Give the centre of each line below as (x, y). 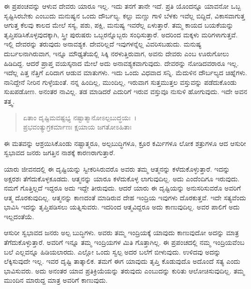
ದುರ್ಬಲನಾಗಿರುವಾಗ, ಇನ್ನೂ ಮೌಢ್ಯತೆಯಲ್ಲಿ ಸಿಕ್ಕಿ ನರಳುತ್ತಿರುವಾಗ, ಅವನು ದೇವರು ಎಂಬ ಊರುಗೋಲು (117, 53)
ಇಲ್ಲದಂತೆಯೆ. (19, 216)
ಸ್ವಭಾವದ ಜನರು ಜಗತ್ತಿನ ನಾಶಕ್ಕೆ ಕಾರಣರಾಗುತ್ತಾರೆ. (59, 153)
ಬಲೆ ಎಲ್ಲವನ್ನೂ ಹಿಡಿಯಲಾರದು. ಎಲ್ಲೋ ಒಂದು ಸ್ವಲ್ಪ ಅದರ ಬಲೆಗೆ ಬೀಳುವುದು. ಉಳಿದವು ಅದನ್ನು (112, 251)
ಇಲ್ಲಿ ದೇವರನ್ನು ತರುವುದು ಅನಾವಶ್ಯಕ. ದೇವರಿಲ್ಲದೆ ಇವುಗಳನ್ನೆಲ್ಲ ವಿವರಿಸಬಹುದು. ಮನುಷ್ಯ (103, 44)
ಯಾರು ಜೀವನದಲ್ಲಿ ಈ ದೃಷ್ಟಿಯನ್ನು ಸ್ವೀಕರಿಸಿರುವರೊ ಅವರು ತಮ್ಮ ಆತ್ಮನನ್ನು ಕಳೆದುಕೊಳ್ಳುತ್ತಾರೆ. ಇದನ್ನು (117, 169)
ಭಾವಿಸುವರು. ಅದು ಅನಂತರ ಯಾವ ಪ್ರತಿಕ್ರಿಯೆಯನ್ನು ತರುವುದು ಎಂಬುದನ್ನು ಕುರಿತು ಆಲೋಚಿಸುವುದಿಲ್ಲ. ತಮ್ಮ (124, 270)
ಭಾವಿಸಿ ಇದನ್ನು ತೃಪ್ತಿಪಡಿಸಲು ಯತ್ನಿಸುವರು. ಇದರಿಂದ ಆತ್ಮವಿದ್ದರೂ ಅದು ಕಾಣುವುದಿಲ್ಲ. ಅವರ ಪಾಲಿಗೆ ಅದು (122, 207)
